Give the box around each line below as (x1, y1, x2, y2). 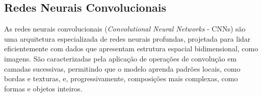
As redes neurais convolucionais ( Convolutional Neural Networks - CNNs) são (4, 23, 246, 34)
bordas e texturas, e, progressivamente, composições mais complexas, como (4, 73, 238, 84)
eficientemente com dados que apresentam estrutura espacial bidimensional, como (4, 43, 258, 54)
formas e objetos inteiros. (4, 83, 83, 93)
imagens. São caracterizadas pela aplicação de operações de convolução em (4, 53, 237, 63)
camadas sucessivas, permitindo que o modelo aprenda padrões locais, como (4, 63, 241, 74)
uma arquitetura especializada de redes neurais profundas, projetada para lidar (4, 33, 251, 44)
